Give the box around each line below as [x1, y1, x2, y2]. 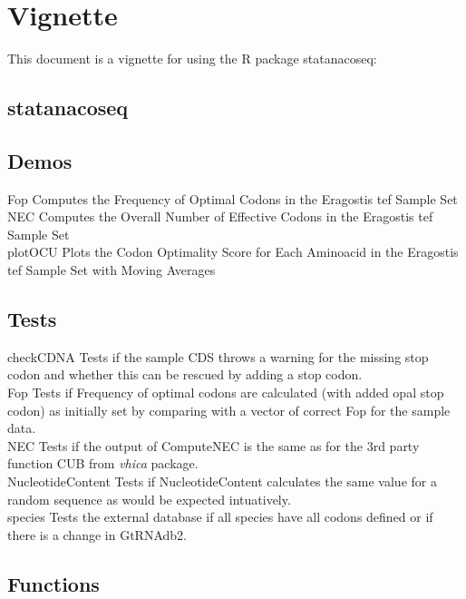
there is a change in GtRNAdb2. [7, 525, 187, 544]
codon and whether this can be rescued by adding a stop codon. [7, 365, 363, 384]
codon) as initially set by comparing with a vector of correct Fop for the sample [7, 400, 451, 419]
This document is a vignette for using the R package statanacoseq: [7, 49, 377, 68]
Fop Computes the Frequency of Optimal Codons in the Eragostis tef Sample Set [7, 189, 458, 208]
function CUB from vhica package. [7, 454, 199, 473]
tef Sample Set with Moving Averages [7, 260, 216, 280]
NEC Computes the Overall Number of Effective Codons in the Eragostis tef [7, 207, 433, 226]
